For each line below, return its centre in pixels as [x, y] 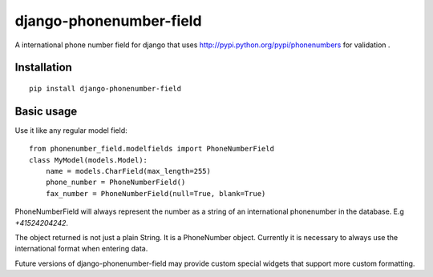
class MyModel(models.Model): [89, 160]
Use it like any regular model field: [71, 130]
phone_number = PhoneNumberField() [115, 183]
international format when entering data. [81, 249]
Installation [43, 68]
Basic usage [46, 111]
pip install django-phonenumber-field [105, 88]
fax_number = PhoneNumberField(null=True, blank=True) [156, 193]
